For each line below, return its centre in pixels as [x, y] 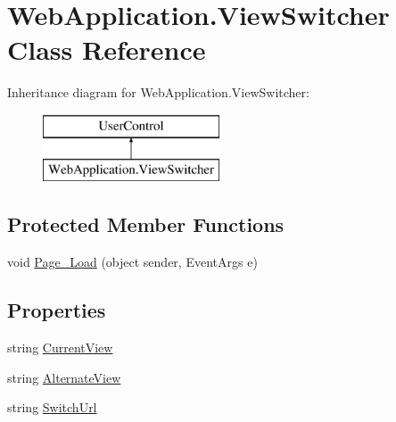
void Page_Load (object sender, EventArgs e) [132, 262]
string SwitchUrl [52, 407]
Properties [57, 310]
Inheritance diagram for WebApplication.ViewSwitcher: [158, 92]
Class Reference [107, 50]
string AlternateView [64, 377]
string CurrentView [60, 348]
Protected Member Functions [146, 224]
